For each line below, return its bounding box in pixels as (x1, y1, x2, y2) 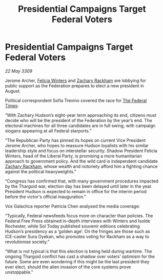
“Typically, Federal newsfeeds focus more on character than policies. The (5, 212, 153, 219)
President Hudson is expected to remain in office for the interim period (5, 188, 147, 194)
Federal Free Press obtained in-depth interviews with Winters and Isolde (5, 218, 150, 224)
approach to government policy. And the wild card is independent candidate (5, 158, 158, 164)
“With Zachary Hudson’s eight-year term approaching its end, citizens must (5, 112, 157, 118)
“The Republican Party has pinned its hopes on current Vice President (5, 137, 146, 143)
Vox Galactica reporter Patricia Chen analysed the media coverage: (5, 203, 141, 209)
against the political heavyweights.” (5, 168, 77, 175)
